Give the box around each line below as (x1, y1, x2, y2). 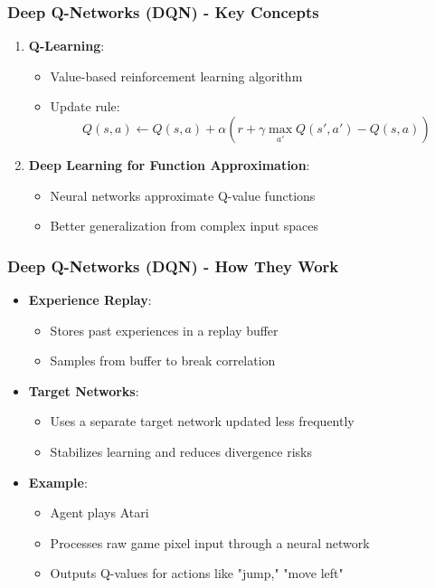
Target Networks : (28, 381, 139, 400)
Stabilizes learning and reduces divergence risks (50, 441, 313, 460)
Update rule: (50, 97, 120, 116)
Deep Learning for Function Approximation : (28, 156, 310, 174)
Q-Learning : (28, 36, 105, 55)
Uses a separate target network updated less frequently (50, 412, 355, 431)
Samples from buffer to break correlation (50, 351, 276, 370)
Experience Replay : (28, 290, 152, 308)
